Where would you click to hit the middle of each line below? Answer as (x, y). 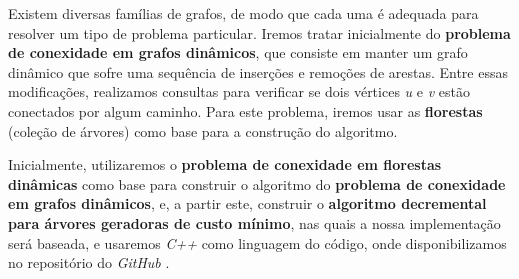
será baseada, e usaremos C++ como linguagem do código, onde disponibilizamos (257, 242)
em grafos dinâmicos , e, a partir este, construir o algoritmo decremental (247, 203)
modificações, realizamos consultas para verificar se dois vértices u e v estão (239, 91)
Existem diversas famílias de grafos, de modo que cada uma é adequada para (243, 13)
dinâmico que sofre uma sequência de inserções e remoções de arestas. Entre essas (258, 71)
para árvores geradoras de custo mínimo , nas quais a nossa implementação (254, 222)
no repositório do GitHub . (89, 262)
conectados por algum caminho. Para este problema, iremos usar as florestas (245, 110)
